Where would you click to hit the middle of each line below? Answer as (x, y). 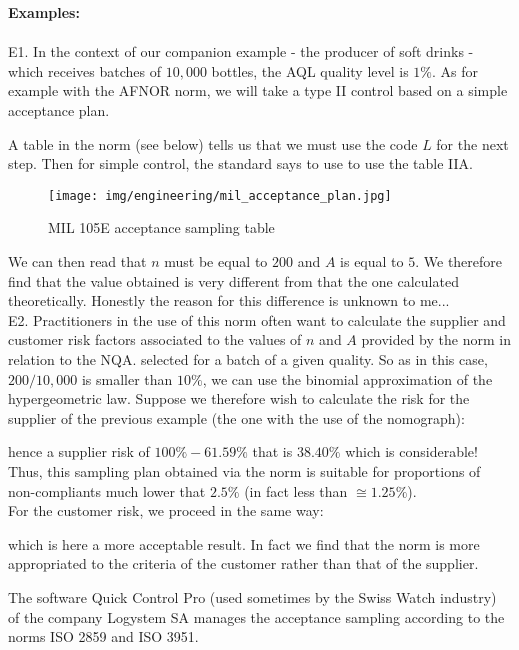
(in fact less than (296, 490)
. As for (455, 70)
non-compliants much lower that (107, 490)
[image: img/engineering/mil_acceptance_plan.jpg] (220, 195)
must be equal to (216, 261)
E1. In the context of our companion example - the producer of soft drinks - (241, 51)
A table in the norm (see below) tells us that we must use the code (213, 143)
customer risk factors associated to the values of (155, 339)
